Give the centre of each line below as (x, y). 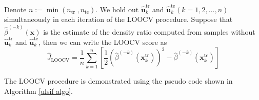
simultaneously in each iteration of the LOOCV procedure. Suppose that (118, 19)
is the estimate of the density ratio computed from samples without (149, 31)
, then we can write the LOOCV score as (103, 42)
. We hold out (117, 9)
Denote (15, 9)
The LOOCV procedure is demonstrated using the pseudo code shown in (118, 81)
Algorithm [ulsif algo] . (38, 91)
